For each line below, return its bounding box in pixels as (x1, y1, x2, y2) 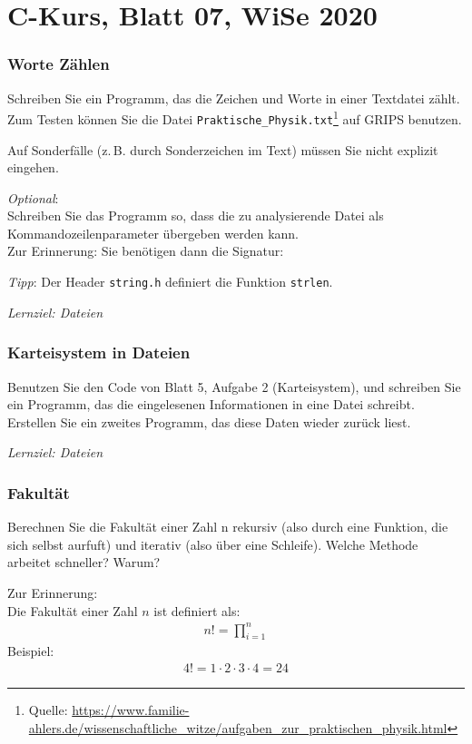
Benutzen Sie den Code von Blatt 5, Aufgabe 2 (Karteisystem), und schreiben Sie (7, 377, 461, 396)
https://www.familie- (72, 700, 190, 720)
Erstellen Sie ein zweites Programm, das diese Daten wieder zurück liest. (7, 412, 411, 431)
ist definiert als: (153, 601, 241, 620)
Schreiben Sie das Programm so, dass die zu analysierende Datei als (7, 206, 384, 225)
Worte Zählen (7, 53, 110, 75)
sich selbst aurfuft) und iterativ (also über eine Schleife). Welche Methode (7, 534, 418, 553)
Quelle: (28, 700, 68, 720)
